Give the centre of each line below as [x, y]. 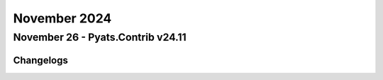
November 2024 [62, 18]
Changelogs [41, 60]
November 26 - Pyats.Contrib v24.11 [100, 37]
